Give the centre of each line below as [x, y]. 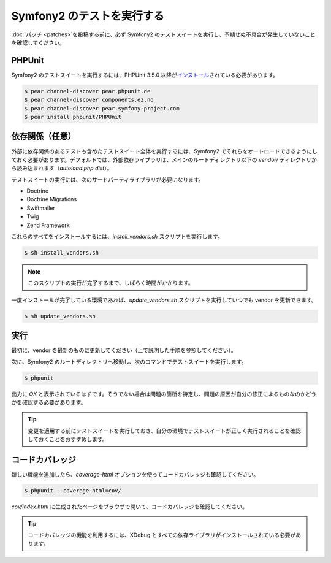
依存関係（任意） [44, 136]
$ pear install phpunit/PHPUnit [73, 117]
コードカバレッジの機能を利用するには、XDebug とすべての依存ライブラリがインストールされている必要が [162, 535]
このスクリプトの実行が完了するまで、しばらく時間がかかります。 [111, 283]
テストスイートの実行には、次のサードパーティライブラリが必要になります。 [108, 179]
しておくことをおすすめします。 [68, 439]
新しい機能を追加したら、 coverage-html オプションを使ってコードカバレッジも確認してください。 [135, 475]
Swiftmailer [41, 208]
